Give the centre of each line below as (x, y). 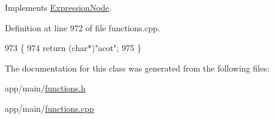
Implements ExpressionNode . (58, 7)
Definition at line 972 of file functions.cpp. (83, 27)
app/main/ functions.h (45, 88)
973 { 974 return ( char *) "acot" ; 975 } (73, 48)
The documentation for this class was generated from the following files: (137, 68)
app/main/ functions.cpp (50, 108)
